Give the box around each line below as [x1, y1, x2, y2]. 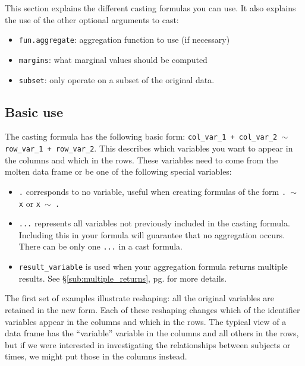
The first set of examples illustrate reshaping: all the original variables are [5, 292, 274, 304]
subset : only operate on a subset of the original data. [18, 73, 215, 86]
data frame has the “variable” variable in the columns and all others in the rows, [5, 327, 299, 339]
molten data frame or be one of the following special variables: [5, 165, 232, 178]
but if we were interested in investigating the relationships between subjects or [5, 338, 291, 351]
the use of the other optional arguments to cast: [5, 13, 179, 26]
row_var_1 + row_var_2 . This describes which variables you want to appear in [5, 142, 293, 154]
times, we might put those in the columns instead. [5, 350, 187, 362]
